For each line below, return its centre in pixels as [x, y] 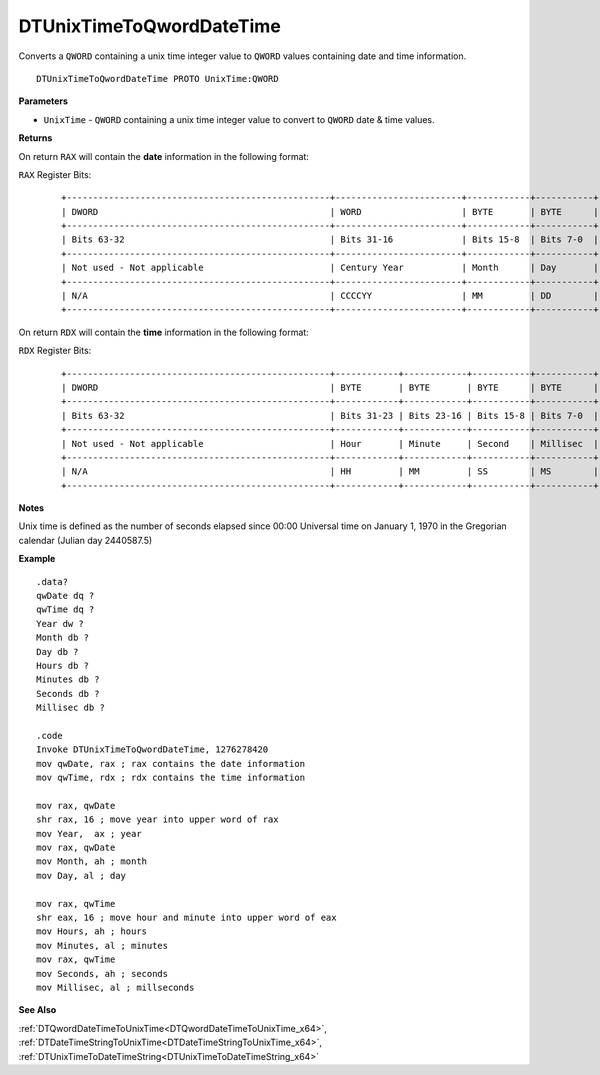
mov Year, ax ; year [89, 833]
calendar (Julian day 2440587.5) [85, 540]
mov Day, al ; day [81, 875]
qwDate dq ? [65, 596]
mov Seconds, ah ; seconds [102, 973]
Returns [35, 138]
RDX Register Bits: [55, 351]
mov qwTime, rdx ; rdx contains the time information [170, 778]
